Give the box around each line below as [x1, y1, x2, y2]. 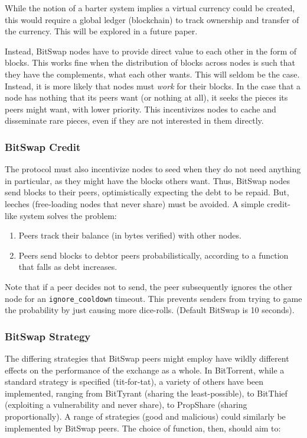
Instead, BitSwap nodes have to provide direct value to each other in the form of [5, 44, 296, 57]
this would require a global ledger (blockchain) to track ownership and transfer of [5, 13, 299, 25]
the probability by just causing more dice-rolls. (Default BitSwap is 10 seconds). [5, 304, 295, 316]
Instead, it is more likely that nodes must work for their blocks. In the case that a [5, 79, 301, 92]
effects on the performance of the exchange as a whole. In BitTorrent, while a [5, 363, 285, 376]
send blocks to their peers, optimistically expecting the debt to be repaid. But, [5, 186, 289, 198]
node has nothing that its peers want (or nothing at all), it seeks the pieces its [5, 91, 288, 104]
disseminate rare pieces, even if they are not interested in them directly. [5, 114, 264, 127]
